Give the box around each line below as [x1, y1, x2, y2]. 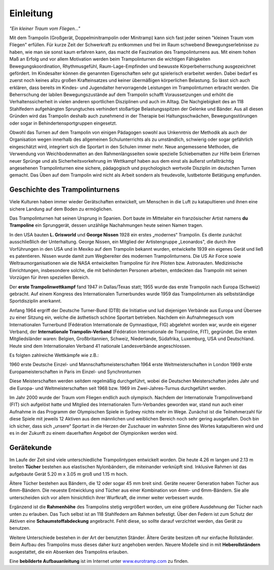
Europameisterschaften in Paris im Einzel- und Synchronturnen [9, 369, 141, 375]
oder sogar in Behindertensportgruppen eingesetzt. [9, 120, 117, 126]
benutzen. [9, 525, 30, 531]
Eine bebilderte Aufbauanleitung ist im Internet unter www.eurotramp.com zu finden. [9, 558, 189, 564]
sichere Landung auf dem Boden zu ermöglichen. [9, 206, 113, 212]
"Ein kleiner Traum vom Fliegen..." [9, 25, 81, 32]
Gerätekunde [9, 443, 52, 452]
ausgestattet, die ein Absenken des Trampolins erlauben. [9, 549, 129, 555]
